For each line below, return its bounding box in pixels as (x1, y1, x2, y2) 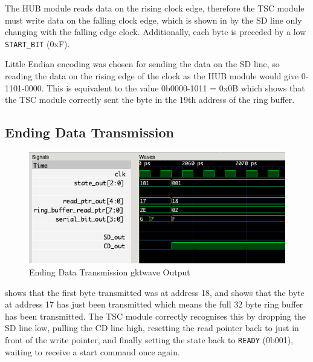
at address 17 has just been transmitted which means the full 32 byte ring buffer (5, 298, 303, 311)
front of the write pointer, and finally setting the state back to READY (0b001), (5, 333, 294, 346)
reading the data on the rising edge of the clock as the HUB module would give (5, 70, 299, 82)
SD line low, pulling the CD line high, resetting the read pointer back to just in (5, 321, 299, 334)
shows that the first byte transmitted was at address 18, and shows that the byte (5, 286, 305, 298)
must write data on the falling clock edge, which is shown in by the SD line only (5, 13, 302, 26)
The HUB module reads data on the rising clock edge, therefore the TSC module (5, 2, 305, 14)
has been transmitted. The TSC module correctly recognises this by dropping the (5, 309, 306, 322)
